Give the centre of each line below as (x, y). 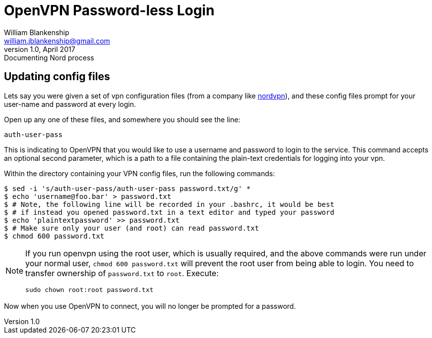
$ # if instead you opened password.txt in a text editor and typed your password (169, 212)
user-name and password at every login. (70, 104)
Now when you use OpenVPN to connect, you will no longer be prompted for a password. (150, 306)
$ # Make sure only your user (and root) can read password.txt (132, 228)
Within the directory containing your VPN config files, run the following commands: (140, 173)
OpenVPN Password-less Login (109, 10)
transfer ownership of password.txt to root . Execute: (122, 273)
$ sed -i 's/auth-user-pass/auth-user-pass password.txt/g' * (127, 188)
